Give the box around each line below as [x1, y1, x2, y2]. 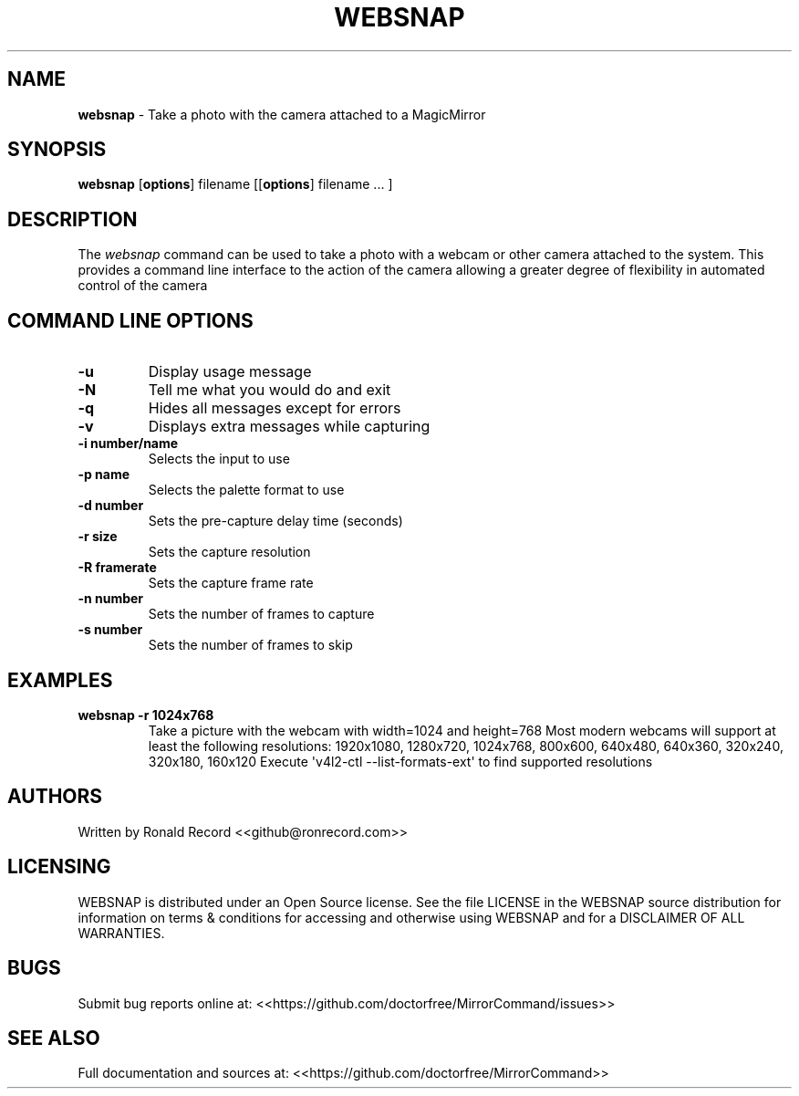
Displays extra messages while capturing [148, 417, 431, 436]
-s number [78, 621, 143, 638]
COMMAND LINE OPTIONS [7, 308, 254, 332]
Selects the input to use [148, 451, 290, 467]
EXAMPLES [7, 668, 113, 692]
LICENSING [7, 855, 111, 879]
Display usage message [148, 362, 312, 381]
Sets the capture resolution [148, 544, 311, 560]
